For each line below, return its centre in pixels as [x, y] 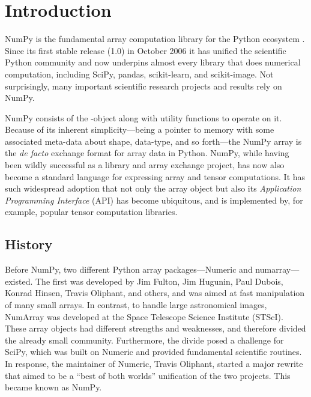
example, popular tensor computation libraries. [91, 212]
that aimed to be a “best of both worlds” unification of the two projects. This [148, 375]
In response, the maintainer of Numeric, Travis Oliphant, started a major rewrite [154, 363]
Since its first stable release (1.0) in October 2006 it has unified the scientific [146, 50]
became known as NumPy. [53, 387]
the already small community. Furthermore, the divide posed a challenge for [144, 340]
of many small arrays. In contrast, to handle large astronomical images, [136, 305]
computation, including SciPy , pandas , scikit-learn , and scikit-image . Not [139, 74]
